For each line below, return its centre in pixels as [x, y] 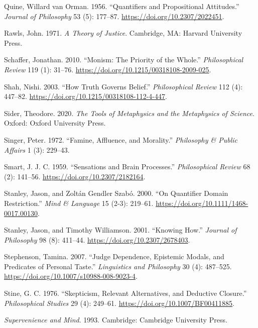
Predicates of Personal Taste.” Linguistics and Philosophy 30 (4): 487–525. [118, 266]
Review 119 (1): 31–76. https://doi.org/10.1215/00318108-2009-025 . [108, 69]
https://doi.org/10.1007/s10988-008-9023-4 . [71, 276]
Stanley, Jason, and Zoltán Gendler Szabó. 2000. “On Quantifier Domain [116, 193]
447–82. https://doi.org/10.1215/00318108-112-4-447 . [86, 96]
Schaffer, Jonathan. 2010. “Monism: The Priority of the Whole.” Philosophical [124, 60]
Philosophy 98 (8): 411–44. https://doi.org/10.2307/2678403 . [97, 239]
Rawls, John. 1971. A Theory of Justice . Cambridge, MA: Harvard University [123, 33]
